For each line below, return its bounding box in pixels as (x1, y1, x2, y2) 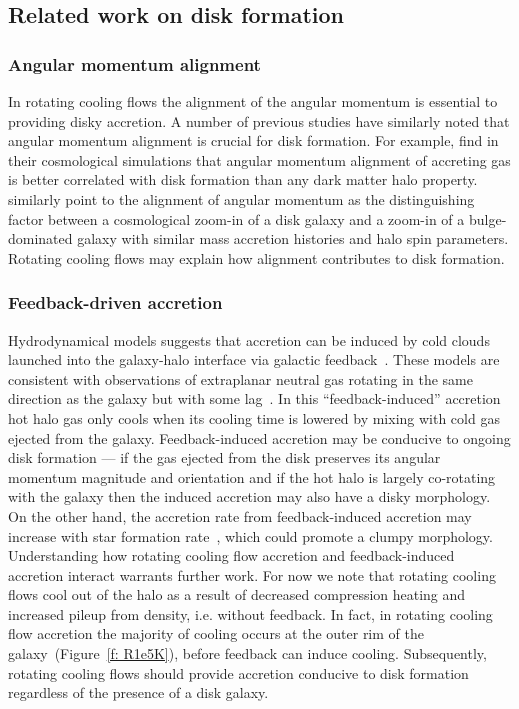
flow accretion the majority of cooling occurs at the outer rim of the (8, 623, 424, 644)
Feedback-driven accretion (8, 290, 223, 315)
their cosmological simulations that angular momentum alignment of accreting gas (8, 149, 511, 170)
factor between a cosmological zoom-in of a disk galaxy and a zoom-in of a (8, 208, 465, 229)
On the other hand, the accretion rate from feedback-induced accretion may (8, 505, 472, 526)
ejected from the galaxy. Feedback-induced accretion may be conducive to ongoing (8, 427, 511, 448)
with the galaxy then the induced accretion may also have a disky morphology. (8, 486, 491, 507)
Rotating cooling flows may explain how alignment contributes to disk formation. (8, 247, 505, 268)
